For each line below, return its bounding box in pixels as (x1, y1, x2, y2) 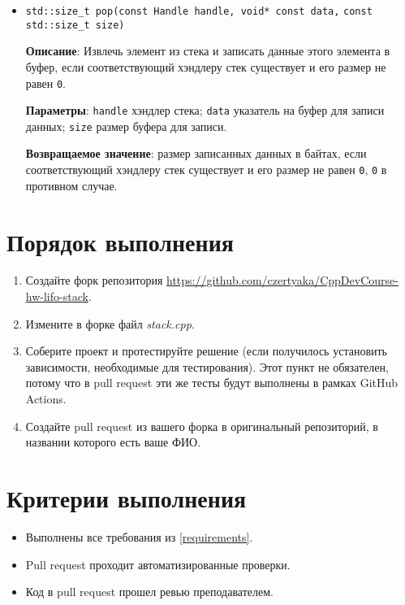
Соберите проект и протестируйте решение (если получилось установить (25, 342, 387, 359)
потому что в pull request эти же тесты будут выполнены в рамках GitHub (25, 374, 399, 391)
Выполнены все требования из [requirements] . (25, 528, 253, 545)
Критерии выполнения (6, 481, 247, 514)
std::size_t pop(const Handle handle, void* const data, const (25, 6, 373, 17)
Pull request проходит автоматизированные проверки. (25, 555, 291, 572)
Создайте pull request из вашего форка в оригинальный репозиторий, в (25, 417, 378, 434)
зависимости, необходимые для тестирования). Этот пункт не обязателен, (25, 358, 389, 375)
